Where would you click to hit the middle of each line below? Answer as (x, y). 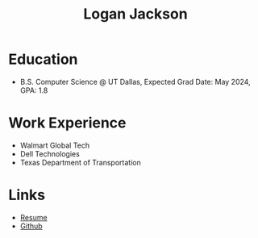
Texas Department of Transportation (80, 162)
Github (31, 226)
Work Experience (67, 123)
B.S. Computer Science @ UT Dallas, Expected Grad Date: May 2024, (135, 81)
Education (43, 59)
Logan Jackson (135, 14)
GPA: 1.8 (34, 90)
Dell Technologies (50, 153)
